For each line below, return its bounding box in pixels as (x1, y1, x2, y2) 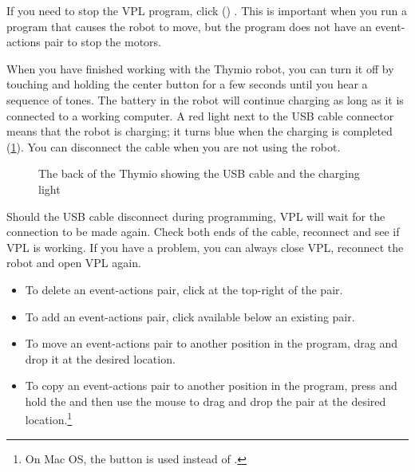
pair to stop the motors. (44, 33, 161, 50)
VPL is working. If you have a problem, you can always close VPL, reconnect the (6, 238, 404, 255)
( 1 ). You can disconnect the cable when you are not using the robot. (6, 138, 341, 155)
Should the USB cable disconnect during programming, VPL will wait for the (6, 207, 385, 224)
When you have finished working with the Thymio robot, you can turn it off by (6, 60, 394, 77)
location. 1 (25, 409, 73, 428)
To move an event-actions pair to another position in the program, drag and (25, 335, 398, 352)
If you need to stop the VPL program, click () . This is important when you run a (6, 2, 408, 18)
